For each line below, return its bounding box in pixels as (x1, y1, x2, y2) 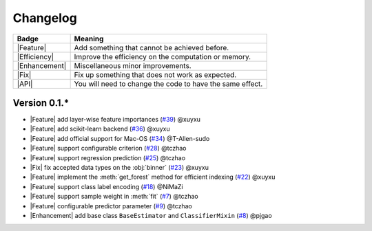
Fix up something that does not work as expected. (74, 69, 237, 79)
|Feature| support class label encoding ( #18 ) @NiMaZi (30, 182, 183, 190)
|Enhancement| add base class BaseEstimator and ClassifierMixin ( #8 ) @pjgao (30, 211, 272, 219)
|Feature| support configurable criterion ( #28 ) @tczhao (30, 144, 187, 153)
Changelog (12, 10, 77, 25)
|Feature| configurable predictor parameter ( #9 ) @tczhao (30, 201, 192, 210)
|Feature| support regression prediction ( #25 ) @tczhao (30, 153, 186, 162)
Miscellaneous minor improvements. (74, 60, 192, 70)
